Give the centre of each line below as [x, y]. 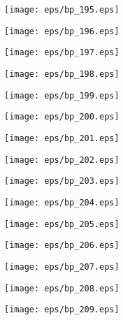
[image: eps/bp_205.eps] [62, 224]
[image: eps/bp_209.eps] [62, 310]
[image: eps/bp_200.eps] [62, 117]
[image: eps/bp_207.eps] [62, 267]
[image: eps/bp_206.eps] [62, 246]
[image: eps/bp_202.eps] [62, 160]
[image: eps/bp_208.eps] [62, 288]
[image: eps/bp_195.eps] [62, 10]
